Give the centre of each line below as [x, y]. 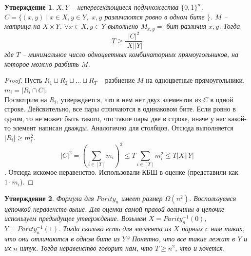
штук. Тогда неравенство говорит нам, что [86, 248]
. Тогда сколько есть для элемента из [115, 229]
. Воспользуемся [212, 198]
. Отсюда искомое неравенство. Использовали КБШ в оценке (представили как [121, 172]
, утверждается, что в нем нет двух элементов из [129, 99]
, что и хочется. [200, 248]
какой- [237, 118]
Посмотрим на [26, 99]
